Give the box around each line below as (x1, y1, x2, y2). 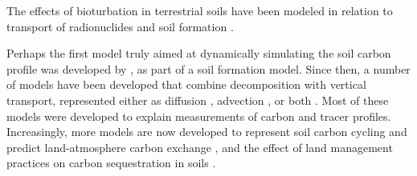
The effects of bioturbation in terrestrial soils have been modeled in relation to (6, 2, 393, 18)
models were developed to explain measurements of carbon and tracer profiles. (6, 107, 391, 124)
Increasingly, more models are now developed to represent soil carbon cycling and (6, 123, 407, 140)
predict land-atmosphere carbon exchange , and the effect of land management (6, 138, 393, 155)
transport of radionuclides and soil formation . (6, 18, 234, 34)
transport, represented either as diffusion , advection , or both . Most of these (6, 91, 389, 108)
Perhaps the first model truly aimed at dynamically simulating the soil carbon (6, 45, 391, 62)
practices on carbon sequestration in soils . (6, 154, 216, 171)
